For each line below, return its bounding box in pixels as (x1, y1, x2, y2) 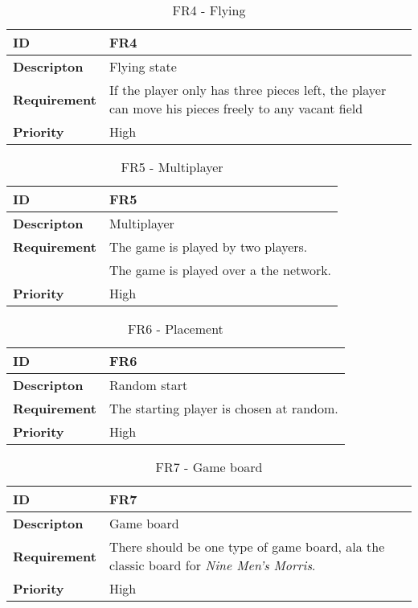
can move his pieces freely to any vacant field (109, 99, 363, 117)
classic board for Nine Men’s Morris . (109, 556, 316, 574)
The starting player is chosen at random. (109, 399, 338, 417)
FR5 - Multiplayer (121, 158, 223, 176)
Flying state (109, 57, 177, 76)
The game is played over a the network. (109, 261, 332, 279)
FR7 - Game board (155, 458, 263, 476)
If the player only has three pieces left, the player (109, 80, 387, 99)
